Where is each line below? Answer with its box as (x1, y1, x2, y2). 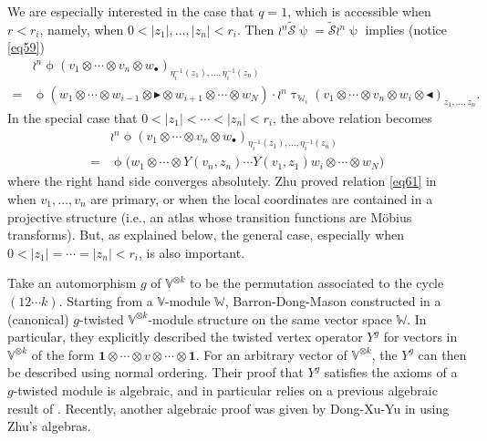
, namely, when (39, 19, 124, 38)
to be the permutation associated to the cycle (189, 273, 444, 292)
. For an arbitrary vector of (195, 344, 347, 364)
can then (418, 344, 467, 364)
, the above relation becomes (273, 108, 432, 128)
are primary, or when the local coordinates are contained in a (90, 190, 433, 209)
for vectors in (383, 327, 458, 346)
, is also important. (138, 242, 245, 262)
